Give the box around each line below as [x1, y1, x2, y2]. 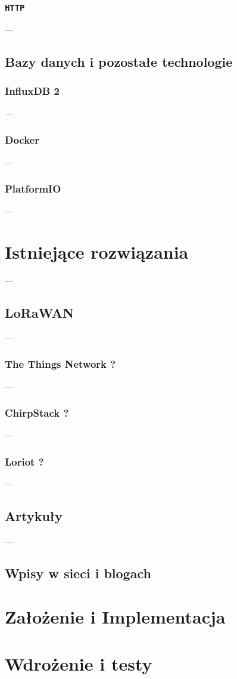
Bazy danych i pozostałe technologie [5, 52, 233, 70]
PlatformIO [5, 181, 61, 196]
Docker [5, 132, 39, 147]
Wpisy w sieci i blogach [5, 563, 151, 582]
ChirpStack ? [5, 405, 69, 420]
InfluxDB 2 [5, 83, 60, 98]
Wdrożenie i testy [5, 651, 152, 675]
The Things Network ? [5, 356, 116, 371]
